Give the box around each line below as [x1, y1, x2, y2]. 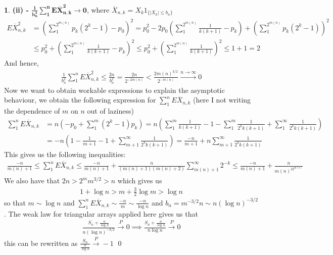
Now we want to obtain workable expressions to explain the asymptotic [4, 84, 225, 95]
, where [86, 4, 110, 15]
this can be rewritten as [4, 237, 78, 248]
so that [4, 197, 26, 208]
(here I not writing [193, 94, 251, 105]
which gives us [117, 175, 162, 186]
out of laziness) [87, 106, 134, 116]
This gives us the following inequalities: [4, 148, 126, 159]
